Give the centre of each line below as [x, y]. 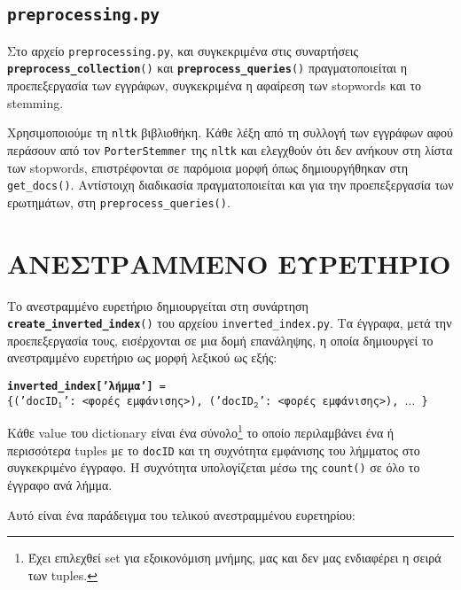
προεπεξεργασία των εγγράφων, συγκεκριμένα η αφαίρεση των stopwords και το [215, 85]
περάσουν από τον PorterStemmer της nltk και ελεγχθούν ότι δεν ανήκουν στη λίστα [230, 149]
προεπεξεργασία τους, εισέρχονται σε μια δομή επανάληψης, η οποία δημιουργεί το [220, 340]
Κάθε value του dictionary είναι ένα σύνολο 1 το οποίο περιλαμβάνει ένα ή [201, 431]
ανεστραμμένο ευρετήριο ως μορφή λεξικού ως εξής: [142, 357]
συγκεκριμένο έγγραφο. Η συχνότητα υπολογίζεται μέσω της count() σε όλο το [214, 467]
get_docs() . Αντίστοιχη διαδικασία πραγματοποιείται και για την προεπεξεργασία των [230, 185]
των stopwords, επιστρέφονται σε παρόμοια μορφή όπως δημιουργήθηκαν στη [207, 167]
